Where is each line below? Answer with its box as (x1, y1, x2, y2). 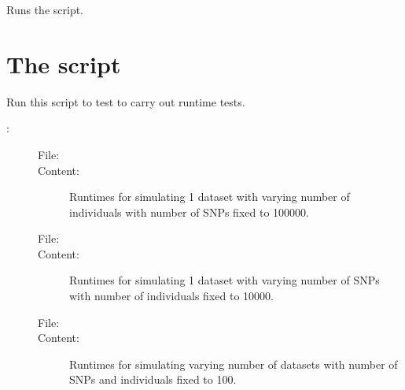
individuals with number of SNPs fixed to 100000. (69, 203, 309, 220)
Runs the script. (6, 2, 83, 17)
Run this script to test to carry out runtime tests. (6, 93, 245, 110)
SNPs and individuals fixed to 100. (69, 371, 237, 388)
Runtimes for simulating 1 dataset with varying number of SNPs (69, 272, 380, 288)
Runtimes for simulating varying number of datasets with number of (69, 355, 398, 372)
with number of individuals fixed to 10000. (69, 288, 274, 304)
